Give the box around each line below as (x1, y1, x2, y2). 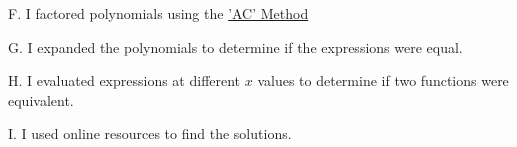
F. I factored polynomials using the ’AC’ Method (8, 3, 309, 23)
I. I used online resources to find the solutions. (8, 123, 292, 144)
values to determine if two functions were (257, 70, 509, 91)
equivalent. (8, 89, 74, 110)
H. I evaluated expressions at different (8, 70, 241, 91)
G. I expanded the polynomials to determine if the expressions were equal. (8, 36, 463, 57)
